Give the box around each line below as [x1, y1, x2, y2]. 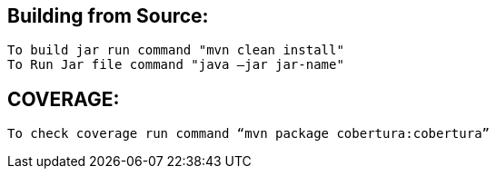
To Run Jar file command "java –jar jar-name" [7, 57, 344, 73]
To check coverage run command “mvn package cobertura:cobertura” [7, 126, 491, 142]
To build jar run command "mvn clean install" [7, 43, 344, 58]
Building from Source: [7, 5, 209, 27]
